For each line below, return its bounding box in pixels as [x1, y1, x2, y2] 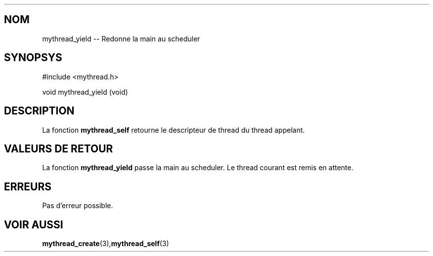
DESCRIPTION [4, 105, 75, 117]
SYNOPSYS [4, 51, 62, 64]
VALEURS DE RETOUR [4, 142, 113, 155]
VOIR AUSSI [4, 218, 63, 231]
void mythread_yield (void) [42, 87, 128, 96]
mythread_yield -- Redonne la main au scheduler [42, 34, 200, 43]
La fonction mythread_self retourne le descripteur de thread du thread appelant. [42, 125, 305, 134]
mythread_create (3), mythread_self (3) [42, 239, 169, 248]
